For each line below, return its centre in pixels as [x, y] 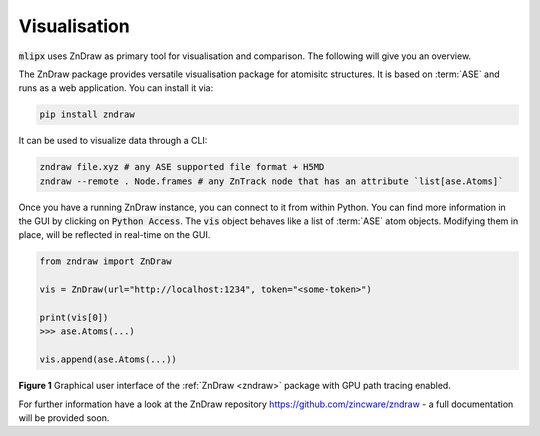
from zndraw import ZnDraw [105, 261]
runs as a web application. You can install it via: [116, 88]
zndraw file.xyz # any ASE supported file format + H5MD [182, 167]
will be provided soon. [64, 417]
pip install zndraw [87, 114]
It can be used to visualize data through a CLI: [113, 141]
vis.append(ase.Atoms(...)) [108, 359]
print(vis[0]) [74, 317]
